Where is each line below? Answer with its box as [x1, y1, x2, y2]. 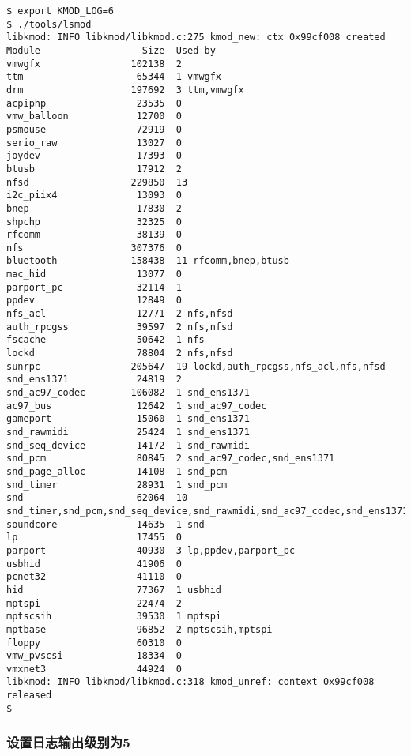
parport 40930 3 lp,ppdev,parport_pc [6, 544, 296, 556]
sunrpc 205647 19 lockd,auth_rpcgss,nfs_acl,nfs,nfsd [6, 360, 386, 372]
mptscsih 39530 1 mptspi [6, 611, 222, 622]
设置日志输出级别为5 [6, 732, 130, 752]
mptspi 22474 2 [6, 597, 182, 609]
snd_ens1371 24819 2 [6, 374, 182, 386]
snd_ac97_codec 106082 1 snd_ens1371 [6, 387, 250, 399]
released [6, 690, 52, 701]
